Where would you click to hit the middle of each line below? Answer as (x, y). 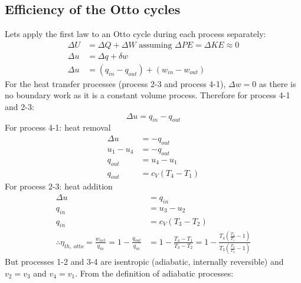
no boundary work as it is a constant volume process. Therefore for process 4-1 (148, 95)
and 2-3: (19, 107)
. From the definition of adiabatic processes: (154, 273)
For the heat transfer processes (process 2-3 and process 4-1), (115, 83)
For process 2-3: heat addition (59, 186)
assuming (156, 45)
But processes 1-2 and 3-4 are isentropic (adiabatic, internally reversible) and (144, 262)
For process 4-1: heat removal (58, 127)
